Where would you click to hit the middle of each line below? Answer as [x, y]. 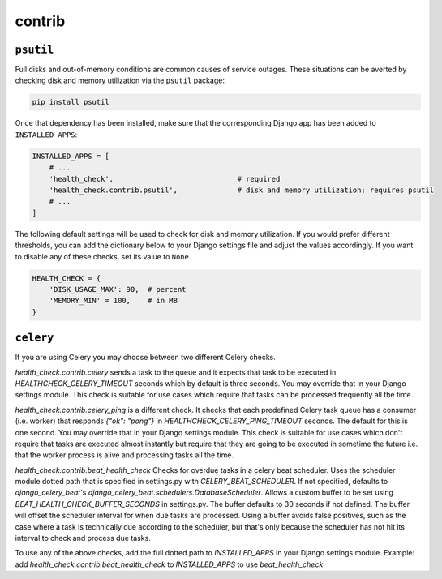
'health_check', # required [165, 179]
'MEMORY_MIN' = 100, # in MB [114, 301]
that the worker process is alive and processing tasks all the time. [124, 455]
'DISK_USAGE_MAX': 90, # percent [118, 289]
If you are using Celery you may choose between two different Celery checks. [145, 358]
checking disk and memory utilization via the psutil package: [120, 80]
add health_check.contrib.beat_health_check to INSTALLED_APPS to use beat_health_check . [170, 564]
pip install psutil [71, 102]
